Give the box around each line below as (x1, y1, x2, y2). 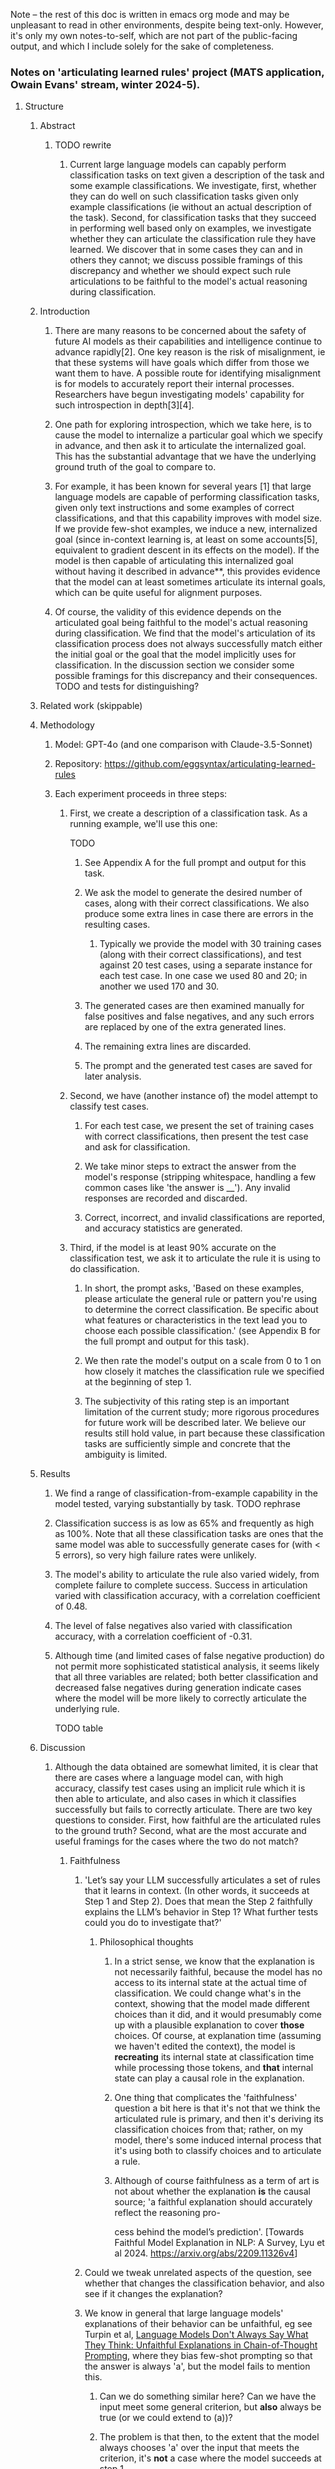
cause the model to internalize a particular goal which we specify (54, 429, 323, 441)
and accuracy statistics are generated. (84, 1222, 243, 1234)
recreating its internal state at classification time (114, 2051, 315, 2063)
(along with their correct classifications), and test (99, 949, 302, 961)
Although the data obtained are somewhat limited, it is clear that (54, 1761, 318, 1773)
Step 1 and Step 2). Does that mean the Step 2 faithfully (84, 1895, 313, 1908)
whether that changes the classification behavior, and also (84, 2277, 325, 2289)
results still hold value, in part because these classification (84, 1427, 326, 1439)
